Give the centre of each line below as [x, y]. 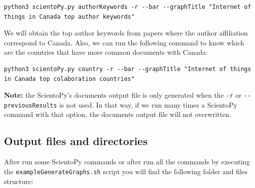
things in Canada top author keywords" [69, 17]
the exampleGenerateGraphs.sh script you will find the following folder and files [126, 171]
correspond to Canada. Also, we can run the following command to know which [124, 42]
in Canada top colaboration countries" [69, 79]
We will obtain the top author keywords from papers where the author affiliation [126, 33]
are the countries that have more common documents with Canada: [106, 52]
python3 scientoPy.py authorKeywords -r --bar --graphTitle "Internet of [128, 7]
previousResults [31, 105]
